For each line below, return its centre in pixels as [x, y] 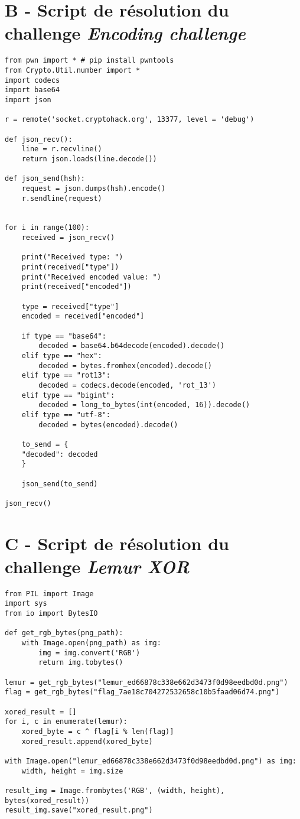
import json [28, 100]
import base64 [32, 90]
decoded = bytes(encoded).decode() [108, 425]
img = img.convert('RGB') [89, 653]
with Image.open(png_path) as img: [91, 643]
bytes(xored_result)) [47, 800]
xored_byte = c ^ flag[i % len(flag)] [98, 732]
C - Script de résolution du [117, 543]
